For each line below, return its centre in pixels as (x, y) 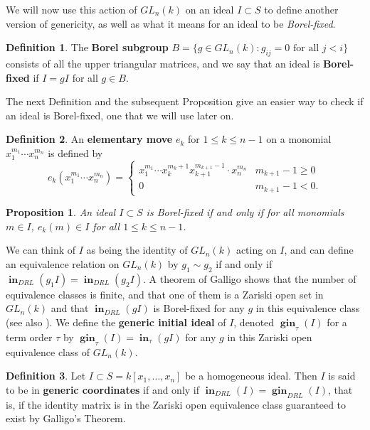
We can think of (41, 250)
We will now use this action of (72, 9)
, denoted (254, 322)
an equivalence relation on (63, 263)
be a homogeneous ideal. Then (251, 376)
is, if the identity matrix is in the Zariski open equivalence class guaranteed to (176, 404)
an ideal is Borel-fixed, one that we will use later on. (120, 115)
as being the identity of (137, 250)
